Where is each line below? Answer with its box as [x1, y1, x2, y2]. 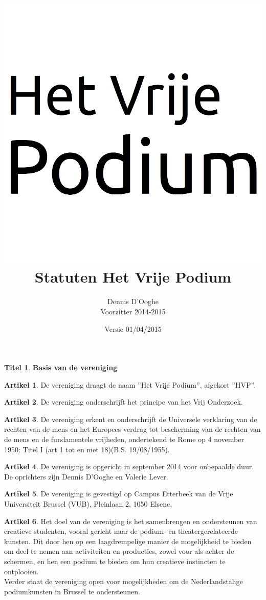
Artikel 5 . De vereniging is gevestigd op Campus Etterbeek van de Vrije [4, 488, 233, 499]
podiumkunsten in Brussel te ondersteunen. [4, 586, 140, 596]
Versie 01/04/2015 [104, 323, 162, 334]
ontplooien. [4, 566, 39, 576]
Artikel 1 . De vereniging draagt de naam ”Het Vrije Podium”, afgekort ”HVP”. [4, 379, 255, 390]
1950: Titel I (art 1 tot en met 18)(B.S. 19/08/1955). [4, 444, 170, 454]
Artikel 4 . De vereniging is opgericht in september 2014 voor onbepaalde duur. [4, 461, 254, 472]
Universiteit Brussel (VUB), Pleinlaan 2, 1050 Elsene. [4, 498, 172, 509]
